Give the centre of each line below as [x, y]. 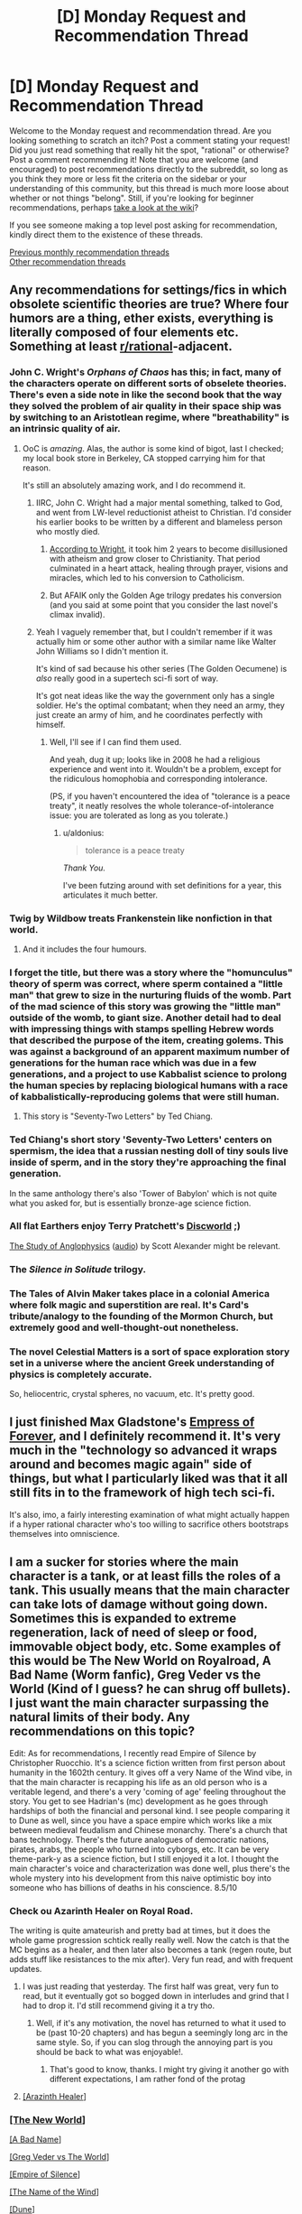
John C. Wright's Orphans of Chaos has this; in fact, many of [146, 372]
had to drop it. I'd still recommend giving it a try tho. [118, 2005]
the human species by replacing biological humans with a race [149, 1085]
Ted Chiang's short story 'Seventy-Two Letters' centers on [141, 1140]
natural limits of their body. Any [100, 1717]
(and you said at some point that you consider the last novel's [164, 605]
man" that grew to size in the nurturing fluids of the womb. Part [150, 995]
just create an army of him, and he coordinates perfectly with [149, 714]
